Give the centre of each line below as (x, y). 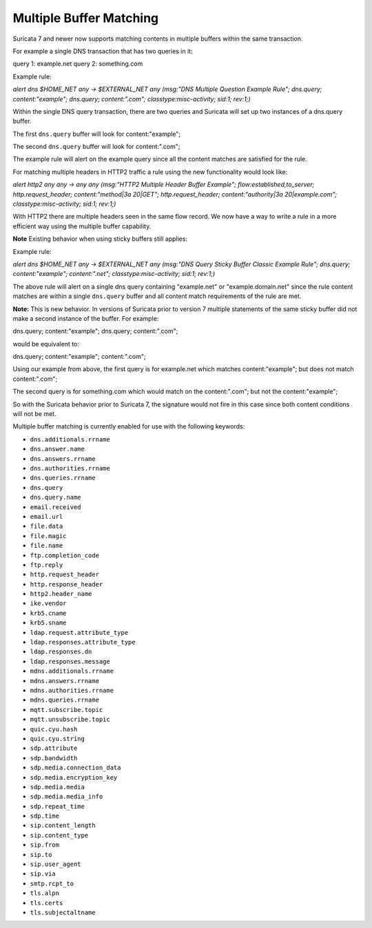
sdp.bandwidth (54, 758)
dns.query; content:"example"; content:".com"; (79, 357)
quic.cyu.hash (54, 729)
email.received (56, 507)
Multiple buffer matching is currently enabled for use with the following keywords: (129, 426)
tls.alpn (45, 893)
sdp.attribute (54, 748)
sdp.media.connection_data (75, 768)
